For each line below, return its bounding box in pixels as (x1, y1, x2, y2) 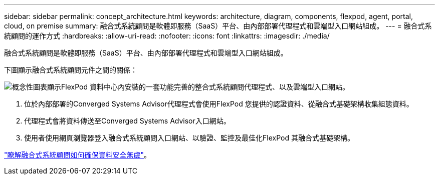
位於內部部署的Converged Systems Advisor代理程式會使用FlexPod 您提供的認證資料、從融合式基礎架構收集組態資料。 (24, 99, 413, 108)
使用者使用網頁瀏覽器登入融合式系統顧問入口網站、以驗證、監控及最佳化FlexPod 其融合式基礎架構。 (24, 133, 354, 142)
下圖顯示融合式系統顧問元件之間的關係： (4, 65, 137, 74)
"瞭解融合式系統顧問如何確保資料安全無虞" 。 (4, 150, 151, 159)
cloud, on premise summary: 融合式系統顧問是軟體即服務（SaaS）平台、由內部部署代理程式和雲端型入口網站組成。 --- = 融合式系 (4, 21, 432, 30)
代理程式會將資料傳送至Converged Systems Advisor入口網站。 (24, 116, 231, 125)
